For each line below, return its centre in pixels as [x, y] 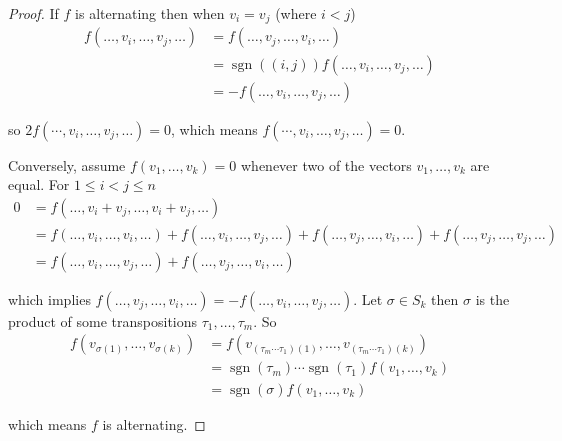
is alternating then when [150, 13]
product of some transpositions [103, 320]
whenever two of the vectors [326, 164]
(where [296, 13]
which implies [49, 298]
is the [492, 298]
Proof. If [33, 13]
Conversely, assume [67, 164]
